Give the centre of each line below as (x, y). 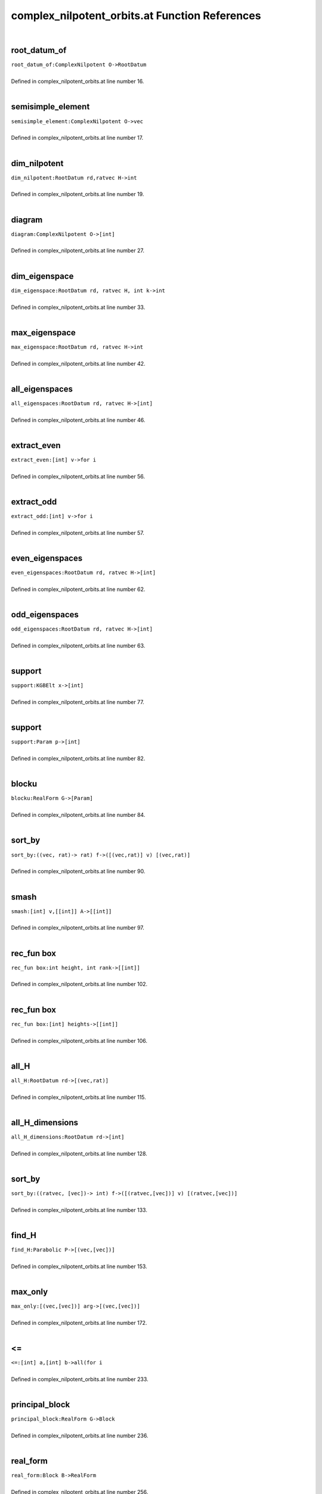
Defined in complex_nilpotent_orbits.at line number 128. (79, 1153)
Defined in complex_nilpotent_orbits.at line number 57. (78, 532)
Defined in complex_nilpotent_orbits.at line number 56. (78, 476)
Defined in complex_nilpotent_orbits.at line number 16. (78, 81)
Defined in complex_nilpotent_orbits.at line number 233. (80, 1379)
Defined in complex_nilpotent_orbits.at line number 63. (78, 646)
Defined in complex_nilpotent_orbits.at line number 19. (78, 194)
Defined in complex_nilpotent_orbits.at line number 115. (78, 1097)
